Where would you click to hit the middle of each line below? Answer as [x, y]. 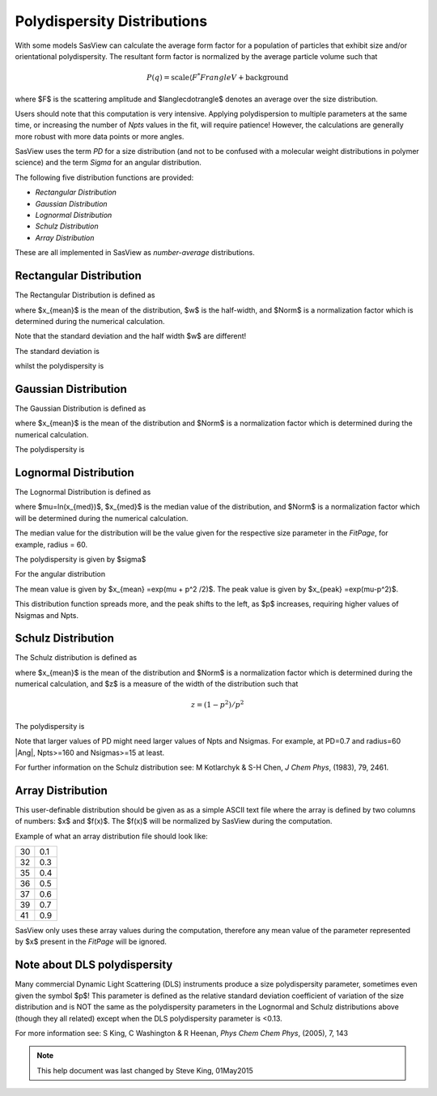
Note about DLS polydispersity [94, 965]
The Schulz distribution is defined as [76, 658]
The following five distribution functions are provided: [104, 177]
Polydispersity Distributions [111, 21]
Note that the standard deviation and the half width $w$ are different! [131, 336]
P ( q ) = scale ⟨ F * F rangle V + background [217, 77]
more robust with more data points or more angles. [100, 136]
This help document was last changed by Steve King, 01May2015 [145, 1070]
